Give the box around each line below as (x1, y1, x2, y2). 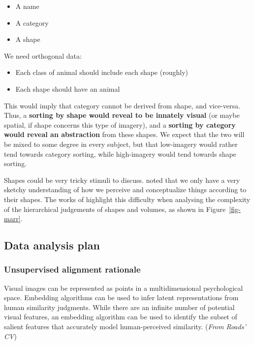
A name (15, 1, 39, 11)
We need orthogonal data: (4, 50, 82, 61)
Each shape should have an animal (15, 83, 120, 94)
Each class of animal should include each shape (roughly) (15, 67, 188, 77)
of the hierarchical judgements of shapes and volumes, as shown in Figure (4, 204, 226, 214)
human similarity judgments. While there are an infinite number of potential (4, 302, 235, 312)
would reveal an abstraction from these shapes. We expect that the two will (4, 129, 245, 139)
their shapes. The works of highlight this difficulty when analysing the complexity (4, 194, 251, 204)
